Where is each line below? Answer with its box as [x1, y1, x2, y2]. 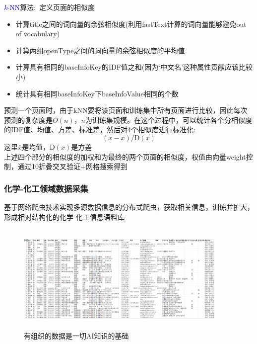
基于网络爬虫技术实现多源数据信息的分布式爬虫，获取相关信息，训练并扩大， [4, 201, 254, 212]
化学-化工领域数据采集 [4, 182, 88, 194]
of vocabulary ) [15, 28, 60, 39]
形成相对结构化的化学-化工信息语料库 [4, 211, 125, 222]
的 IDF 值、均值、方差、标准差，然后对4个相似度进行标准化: [4, 124, 195, 135]
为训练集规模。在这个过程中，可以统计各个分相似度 [85, 114, 252, 125]
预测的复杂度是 [4, 114, 53, 125]
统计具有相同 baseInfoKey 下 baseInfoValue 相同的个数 [15, 88, 179, 98]
